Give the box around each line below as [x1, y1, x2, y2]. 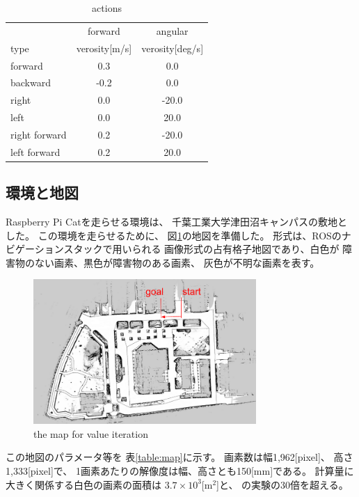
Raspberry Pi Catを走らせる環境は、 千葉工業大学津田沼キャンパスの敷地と [6, 214, 348, 229]
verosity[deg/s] [141, 40, 204, 55]
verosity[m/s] [76, 40, 132, 55]
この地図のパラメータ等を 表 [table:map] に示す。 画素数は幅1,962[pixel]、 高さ [6, 450, 353, 464]
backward [10, 75, 51, 90]
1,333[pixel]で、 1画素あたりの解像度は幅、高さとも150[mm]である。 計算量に [6, 464, 354, 478]
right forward [10, 127, 67, 141]
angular [156, 23, 189, 38]
